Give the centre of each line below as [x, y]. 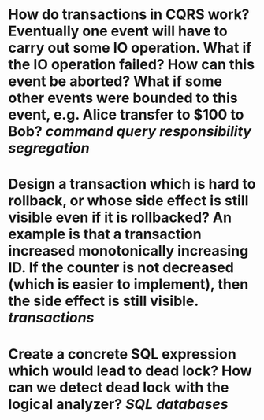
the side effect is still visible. [103, 301]
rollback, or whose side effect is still [128, 201]
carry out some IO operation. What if [130, 48]
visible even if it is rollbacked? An [120, 217]
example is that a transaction [105, 234]
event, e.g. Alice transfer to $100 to [126, 115]
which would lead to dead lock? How [130, 370]
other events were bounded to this [123, 98]
